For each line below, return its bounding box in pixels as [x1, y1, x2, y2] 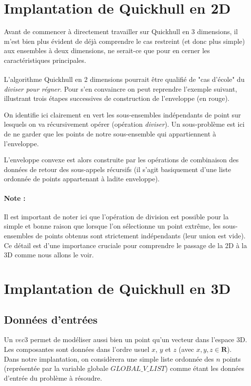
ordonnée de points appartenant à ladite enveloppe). [4, 174, 160, 184]
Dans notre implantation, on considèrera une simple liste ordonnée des [4, 353, 214, 364]
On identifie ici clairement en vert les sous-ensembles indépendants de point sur [4, 109, 241, 119]
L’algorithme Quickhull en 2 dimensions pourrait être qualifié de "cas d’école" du [4, 74, 245, 84]
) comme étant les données [165, 363, 245, 373]
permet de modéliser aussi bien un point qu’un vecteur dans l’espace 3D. [30, 334, 247, 345]
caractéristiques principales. [4, 55, 86, 65]
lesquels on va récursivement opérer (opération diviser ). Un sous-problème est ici [4, 119, 245, 129]
